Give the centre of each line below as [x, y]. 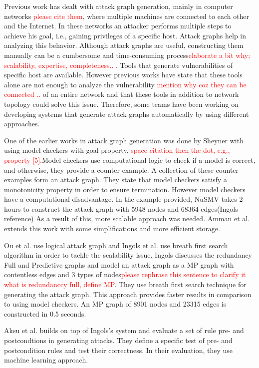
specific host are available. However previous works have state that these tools [123, 75]
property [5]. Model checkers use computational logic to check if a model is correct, [130, 160]
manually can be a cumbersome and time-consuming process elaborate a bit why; [127, 55]
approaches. [22, 124]
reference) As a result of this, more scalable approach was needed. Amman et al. [127, 218]
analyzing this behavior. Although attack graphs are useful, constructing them [124, 45]
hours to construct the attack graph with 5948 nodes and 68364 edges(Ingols [121, 208]
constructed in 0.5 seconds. [45, 313]
